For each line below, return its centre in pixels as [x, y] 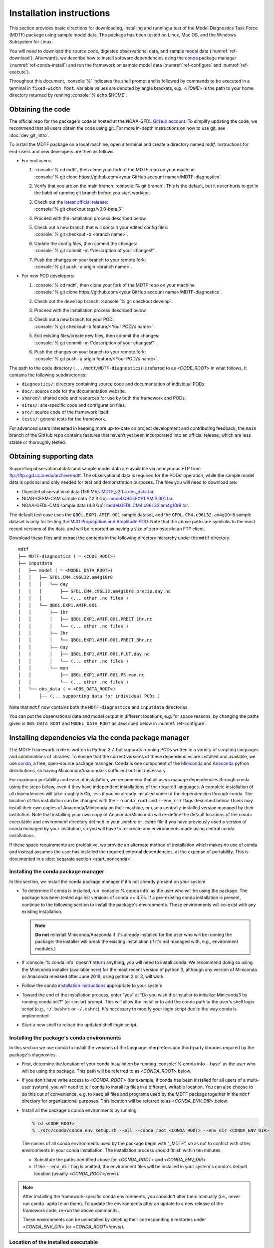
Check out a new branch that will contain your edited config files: [101, 228]
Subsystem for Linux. [31, 42]
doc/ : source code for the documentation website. [74, 391]
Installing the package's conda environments [65, 1038]
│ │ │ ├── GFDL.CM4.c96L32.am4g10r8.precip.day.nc [94, 591]
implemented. [36, 1015]
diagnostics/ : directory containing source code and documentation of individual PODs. [114, 384]
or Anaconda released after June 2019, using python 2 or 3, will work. [93, 976]
